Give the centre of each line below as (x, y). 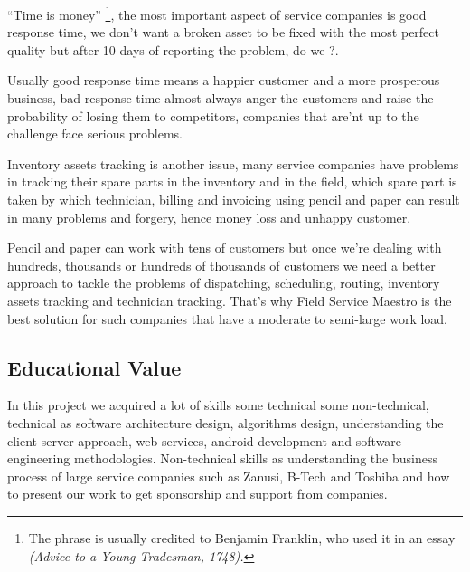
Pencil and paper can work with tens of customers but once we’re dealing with (225, 248)
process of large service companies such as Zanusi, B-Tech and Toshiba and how (229, 476)
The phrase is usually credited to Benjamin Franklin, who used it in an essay (242, 537)
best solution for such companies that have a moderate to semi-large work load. (228, 318)
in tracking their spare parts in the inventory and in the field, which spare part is (232, 181)
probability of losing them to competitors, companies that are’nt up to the (213, 115)
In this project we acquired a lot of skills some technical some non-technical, (218, 405)
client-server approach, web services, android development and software (205, 440)
